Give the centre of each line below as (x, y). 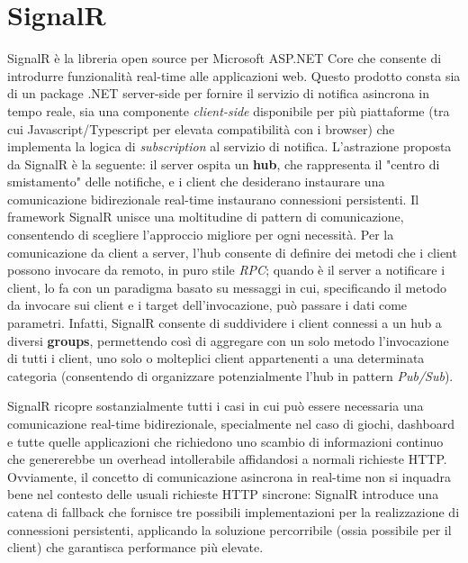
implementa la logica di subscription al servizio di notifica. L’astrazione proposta (229, 146)
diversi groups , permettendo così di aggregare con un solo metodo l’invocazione (228, 340)
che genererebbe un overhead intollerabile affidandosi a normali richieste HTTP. (227, 459)
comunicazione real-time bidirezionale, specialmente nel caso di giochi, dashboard (231, 423)
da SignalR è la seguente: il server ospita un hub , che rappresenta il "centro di (224, 163)
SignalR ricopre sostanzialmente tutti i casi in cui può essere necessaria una (216, 406)
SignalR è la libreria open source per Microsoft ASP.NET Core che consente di (225, 58)
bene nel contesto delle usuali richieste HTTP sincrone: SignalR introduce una (223, 494)
